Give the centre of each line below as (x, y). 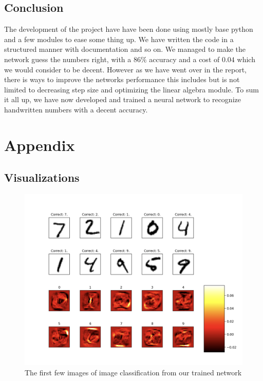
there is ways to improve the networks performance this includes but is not (122, 79)
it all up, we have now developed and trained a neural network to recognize (123, 99)
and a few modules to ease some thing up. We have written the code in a (119, 39)
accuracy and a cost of (184, 59)
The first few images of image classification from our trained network (133, 372)
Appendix (40, 145)
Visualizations (42, 177)
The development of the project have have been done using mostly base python (129, 29)
